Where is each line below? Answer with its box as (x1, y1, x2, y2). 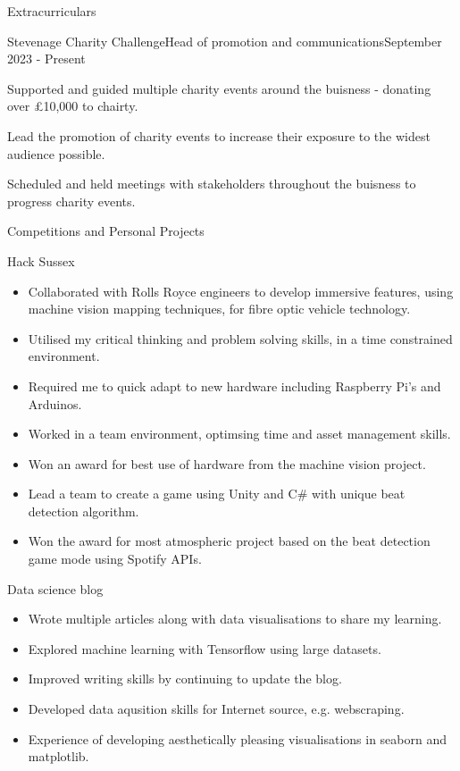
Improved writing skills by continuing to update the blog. (28, 669, 342, 688)
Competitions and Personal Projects (7, 222, 205, 240)
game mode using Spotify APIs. (28, 549, 202, 568)
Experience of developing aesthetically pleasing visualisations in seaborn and (28, 729, 447, 748)
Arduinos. (28, 394, 82, 413)
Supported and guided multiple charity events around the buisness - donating (7, 79, 431, 97)
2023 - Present (7, 49, 86, 68)
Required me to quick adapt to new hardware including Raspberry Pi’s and (28, 376, 441, 395)
